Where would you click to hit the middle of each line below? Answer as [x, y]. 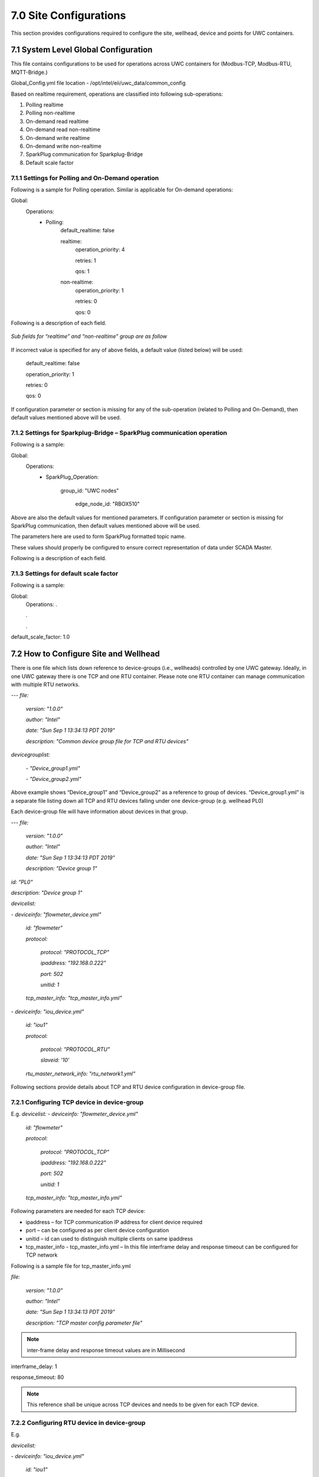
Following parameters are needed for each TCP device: [78, 1211]
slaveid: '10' [55, 1060]
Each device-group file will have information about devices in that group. [100, 812]
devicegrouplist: [30, 755]
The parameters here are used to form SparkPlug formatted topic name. [98, 536]
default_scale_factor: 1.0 [40, 637]
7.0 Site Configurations [69, 15]
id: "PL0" [22, 882]
